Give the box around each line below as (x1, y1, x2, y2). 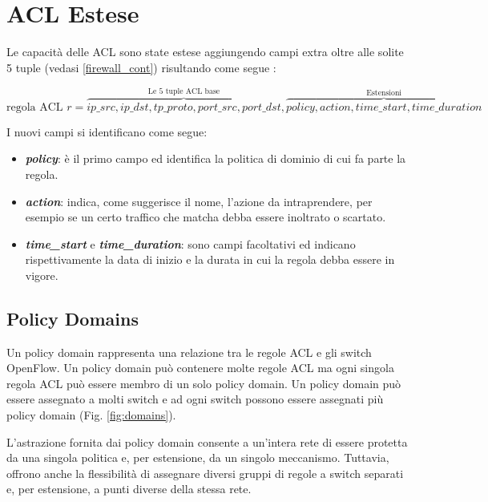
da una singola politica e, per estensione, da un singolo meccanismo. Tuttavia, (6, 449, 389, 466)
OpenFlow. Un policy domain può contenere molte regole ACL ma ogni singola (6, 359, 394, 376)
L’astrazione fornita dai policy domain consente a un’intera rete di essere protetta (6, 433, 408, 450)
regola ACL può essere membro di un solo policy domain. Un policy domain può (6, 374, 401, 391)
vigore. (25, 266, 58, 283)
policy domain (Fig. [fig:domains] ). (6, 407, 176, 423)
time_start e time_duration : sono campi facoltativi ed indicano (25, 235, 356, 252)
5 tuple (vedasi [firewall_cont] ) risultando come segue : (6, 59, 276, 75)
